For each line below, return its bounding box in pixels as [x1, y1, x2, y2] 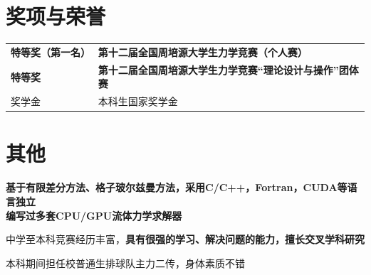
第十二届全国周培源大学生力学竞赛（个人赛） [98, 44, 308, 59]
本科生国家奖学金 [98, 94, 178, 109]
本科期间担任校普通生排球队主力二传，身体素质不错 [6, 255, 245, 270]
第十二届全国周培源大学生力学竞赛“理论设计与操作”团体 [98, 62, 359, 77]
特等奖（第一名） [11, 44, 90, 59]
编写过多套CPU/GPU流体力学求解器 [6, 207, 182, 222]
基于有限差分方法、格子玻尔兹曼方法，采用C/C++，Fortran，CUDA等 [6, 180, 348, 195]
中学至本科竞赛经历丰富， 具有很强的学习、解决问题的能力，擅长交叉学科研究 [6, 232, 365, 247]
